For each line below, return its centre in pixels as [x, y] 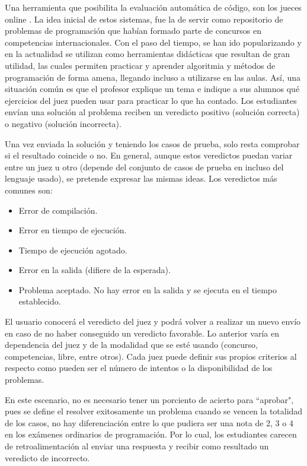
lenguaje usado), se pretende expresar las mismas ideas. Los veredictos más [141, 178]
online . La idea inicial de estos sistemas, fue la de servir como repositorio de [144, 19]
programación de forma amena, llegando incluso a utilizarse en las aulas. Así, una [153, 77]
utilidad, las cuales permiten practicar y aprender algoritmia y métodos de [140, 65]
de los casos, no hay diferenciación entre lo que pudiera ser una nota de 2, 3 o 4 [149, 422]
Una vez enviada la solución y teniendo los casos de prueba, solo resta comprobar [152, 143]
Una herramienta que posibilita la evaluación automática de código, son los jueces [153, 7]
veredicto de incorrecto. [47, 457]
